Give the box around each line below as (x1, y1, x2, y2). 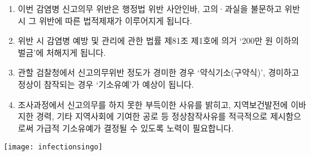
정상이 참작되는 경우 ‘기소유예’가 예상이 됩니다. (17, 77, 194, 90)
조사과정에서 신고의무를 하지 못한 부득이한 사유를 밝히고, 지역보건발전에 (17, 98, 288, 110)
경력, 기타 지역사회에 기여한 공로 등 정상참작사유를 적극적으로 (36, 110, 268, 122)
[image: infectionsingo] (4, 143, 103, 152)
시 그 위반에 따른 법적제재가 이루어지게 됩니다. (17, 14, 192, 26)
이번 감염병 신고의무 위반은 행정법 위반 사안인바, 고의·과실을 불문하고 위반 (17, 2, 300, 14)
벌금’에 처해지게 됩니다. (17, 46, 106, 58)
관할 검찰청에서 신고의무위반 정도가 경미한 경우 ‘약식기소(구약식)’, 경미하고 (17, 66, 300, 79)
